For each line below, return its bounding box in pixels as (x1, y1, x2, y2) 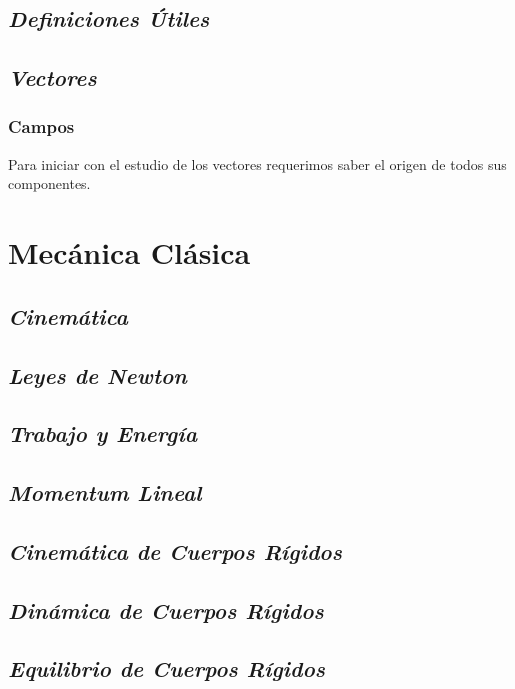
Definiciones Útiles (8, 3, 210, 34)
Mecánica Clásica (8, 232, 251, 273)
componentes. (8, 173, 91, 194)
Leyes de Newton (8, 359, 188, 390)
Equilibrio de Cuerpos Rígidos (8, 653, 326, 684)
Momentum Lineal (8, 477, 202, 508)
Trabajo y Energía (8, 418, 198, 449)
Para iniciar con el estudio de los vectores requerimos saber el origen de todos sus (8, 153, 507, 174)
